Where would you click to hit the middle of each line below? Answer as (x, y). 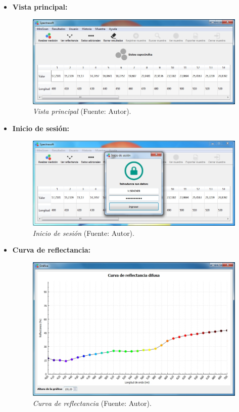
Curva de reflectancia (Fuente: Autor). (92, 403)
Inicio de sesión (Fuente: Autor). (83, 233)
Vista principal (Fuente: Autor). (82, 111)
